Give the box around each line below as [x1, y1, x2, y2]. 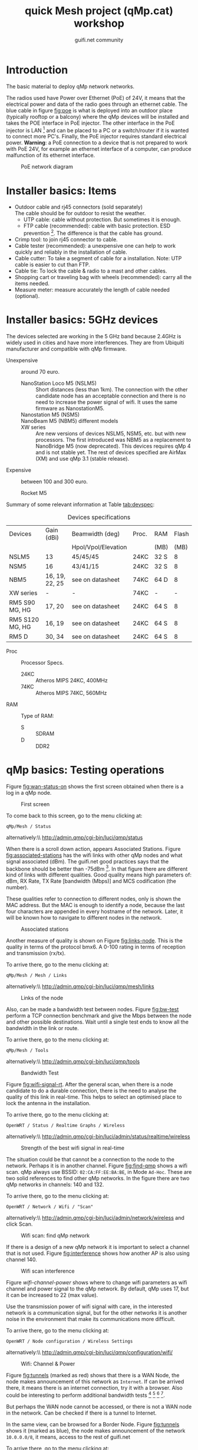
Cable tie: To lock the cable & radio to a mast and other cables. [14, 267, 167, 274]
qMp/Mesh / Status [6, 823, 51, 829]
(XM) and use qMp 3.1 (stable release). [35, 455, 130, 462]
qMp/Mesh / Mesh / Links [6, 973, 67, 979]
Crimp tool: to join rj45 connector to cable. [14, 235, 118, 243]
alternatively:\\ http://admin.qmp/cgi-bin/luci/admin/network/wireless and [6, 1214, 184, 1222]
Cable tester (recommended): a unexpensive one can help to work [14, 242, 176, 249]
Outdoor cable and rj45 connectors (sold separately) [14, 203, 143, 211]
